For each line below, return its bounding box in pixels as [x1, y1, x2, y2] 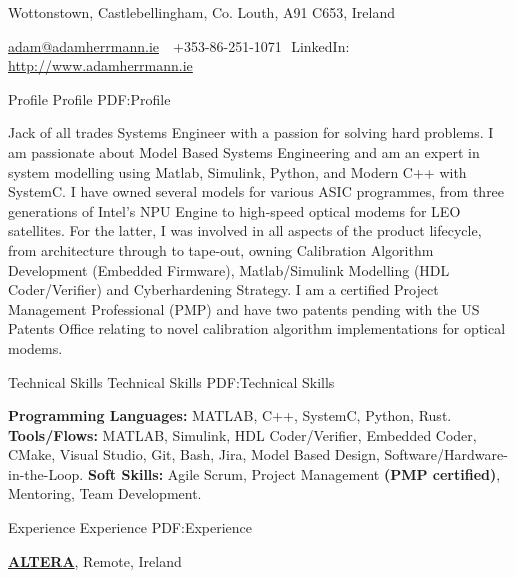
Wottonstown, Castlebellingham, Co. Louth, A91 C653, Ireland [8, 2, 395, 22]
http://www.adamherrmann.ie [8, 55, 193, 76]
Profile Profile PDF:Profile [8, 88, 171, 109]
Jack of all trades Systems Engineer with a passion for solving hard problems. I [8, 122, 494, 143]
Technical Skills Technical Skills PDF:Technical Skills [8, 371, 335, 392]
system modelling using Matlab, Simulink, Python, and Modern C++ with [8, 161, 467, 182]
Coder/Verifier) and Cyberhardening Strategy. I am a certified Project [8, 279, 439, 300]
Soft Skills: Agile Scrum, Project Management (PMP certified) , [87, 463, 501, 484]
